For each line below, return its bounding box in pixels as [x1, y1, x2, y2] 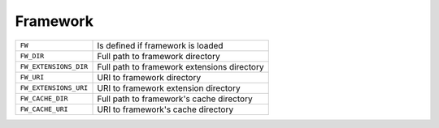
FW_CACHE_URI [20, 105, 68, 113]
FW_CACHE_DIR [20, 94, 68, 103]
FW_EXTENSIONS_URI [20, 83, 89, 92]
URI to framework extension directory [97, 82, 241, 93]
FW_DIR [20, 52, 45, 61]
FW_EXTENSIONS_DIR [20, 62, 89, 71]
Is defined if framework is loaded [97, 40, 224, 51]
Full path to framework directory [97, 50, 220, 62]
